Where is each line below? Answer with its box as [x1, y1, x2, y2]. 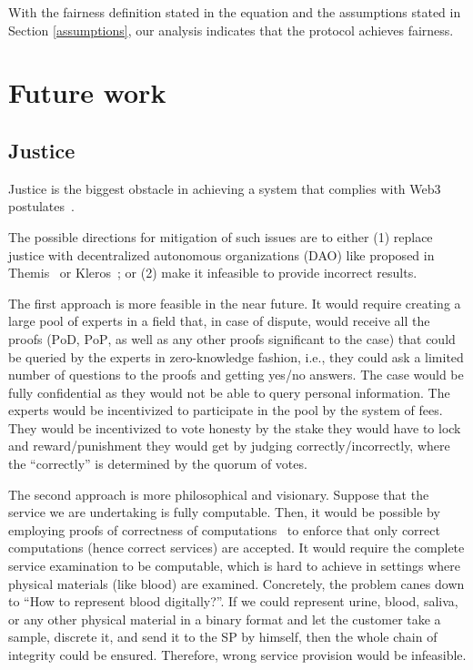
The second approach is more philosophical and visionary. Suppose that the [8, 484, 429, 503]
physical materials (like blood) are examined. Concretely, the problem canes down [8, 574, 465, 593]
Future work [8, 74, 166, 111]
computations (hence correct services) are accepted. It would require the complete [8, 538, 465, 557]
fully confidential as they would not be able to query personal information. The [8, 382, 450, 401]
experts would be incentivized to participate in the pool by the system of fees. [8, 401, 443, 420]
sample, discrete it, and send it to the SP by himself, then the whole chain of [8, 627, 438, 646]
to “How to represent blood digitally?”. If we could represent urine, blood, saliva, [8, 592, 458, 611]
